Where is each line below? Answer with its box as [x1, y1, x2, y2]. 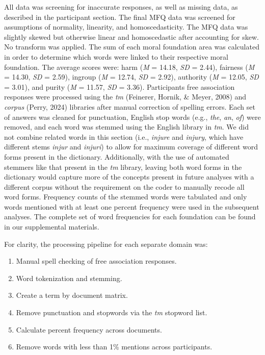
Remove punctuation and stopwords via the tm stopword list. [16, 307, 207, 318]
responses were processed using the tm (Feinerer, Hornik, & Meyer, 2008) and [4, 91, 247, 102]
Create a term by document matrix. [16, 290, 128, 300]
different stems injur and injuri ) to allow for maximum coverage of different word [4, 141, 258, 152]
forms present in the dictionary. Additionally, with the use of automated [4, 151, 229, 162]
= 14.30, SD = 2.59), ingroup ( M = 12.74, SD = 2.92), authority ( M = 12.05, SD [4, 71, 259, 82]
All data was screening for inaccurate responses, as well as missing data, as [4, 2, 238, 12]
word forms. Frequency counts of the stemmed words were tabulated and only [4, 191, 247, 202]
